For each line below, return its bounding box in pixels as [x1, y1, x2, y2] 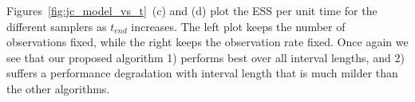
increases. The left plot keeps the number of [131, 18, 346, 34]
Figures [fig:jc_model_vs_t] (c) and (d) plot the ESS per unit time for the [6, 2, 377, 18]
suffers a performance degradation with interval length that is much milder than [6, 65, 398, 81]
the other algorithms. [6, 80, 110, 96]
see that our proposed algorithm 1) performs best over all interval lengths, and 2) [6, 49, 405, 65]
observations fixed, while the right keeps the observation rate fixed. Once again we [6, 33, 409, 50]
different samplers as [6, 18, 107, 34]
